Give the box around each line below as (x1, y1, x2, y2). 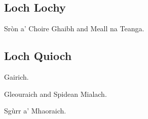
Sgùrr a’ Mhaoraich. (4, 105, 66, 116)
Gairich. (4, 72, 29, 82)
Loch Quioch (4, 48, 72, 64)
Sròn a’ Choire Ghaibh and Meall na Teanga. (4, 23, 144, 34)
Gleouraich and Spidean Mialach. (4, 88, 107, 99)
